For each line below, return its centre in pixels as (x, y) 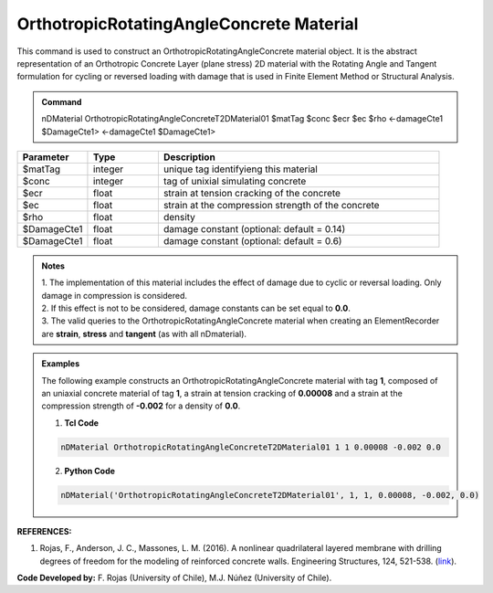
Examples (61, 364)
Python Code (90, 471)
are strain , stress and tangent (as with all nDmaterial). (144, 334)
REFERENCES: (44, 531)
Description (189, 157)
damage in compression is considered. (114, 295)
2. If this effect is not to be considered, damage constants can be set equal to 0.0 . (196, 308)
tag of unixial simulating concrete (235, 181)
